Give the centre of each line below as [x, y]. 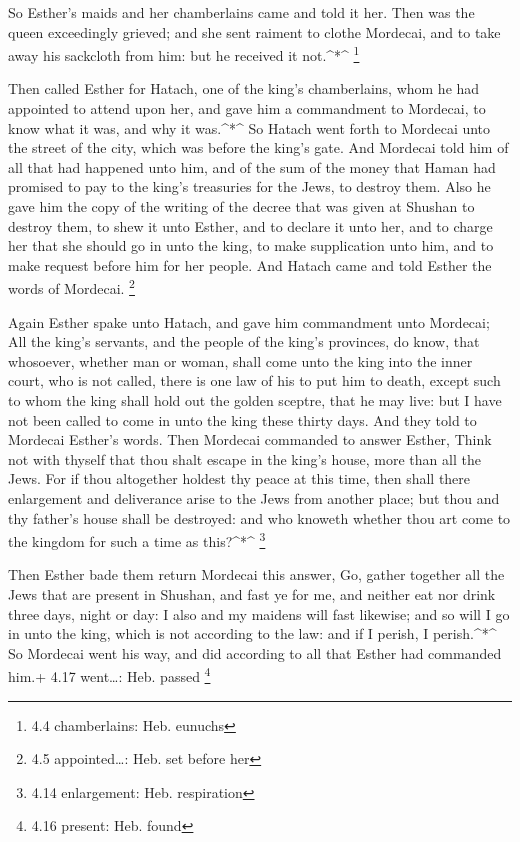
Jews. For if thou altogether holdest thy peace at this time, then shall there [239, 478]
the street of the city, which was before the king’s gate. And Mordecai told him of [258, 147]
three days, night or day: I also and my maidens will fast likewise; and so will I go [259, 613]
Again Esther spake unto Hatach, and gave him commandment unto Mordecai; [249, 321]
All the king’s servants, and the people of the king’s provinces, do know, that [244, 341]
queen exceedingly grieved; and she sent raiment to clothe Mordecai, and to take [254, 31]
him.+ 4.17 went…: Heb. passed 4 [109, 675]
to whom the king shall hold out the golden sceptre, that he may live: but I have [255, 400]
